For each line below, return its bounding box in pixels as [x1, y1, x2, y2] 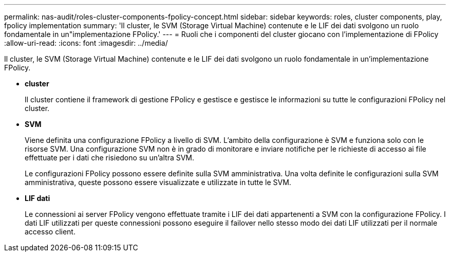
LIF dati [25, 194, 50, 203]
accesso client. [25, 227, 76, 236]
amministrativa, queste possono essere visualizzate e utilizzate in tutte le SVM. [25, 178, 291, 187]
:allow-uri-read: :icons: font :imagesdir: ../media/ [4, 39, 168, 47]
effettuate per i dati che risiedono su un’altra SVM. [25, 153, 195, 162]
